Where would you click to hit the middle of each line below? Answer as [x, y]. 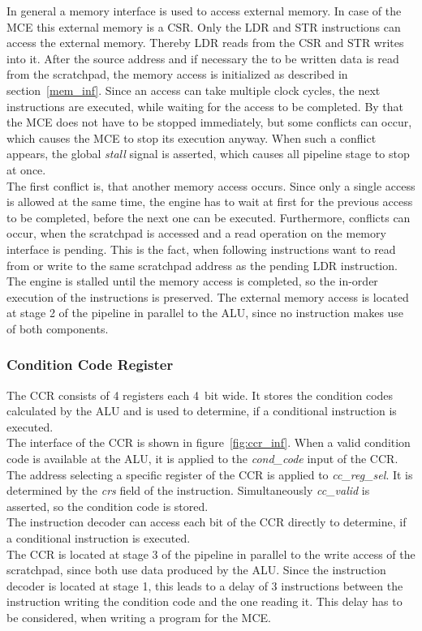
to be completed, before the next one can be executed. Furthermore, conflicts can [209, 217]
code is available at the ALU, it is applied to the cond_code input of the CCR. [202, 459]
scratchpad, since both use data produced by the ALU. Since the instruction [196, 570]
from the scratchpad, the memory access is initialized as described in [177, 74]
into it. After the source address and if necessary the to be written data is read [203, 58]
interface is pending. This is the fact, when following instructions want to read [201, 249]
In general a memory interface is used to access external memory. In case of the [204, 11]
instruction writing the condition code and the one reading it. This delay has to [205, 601]
